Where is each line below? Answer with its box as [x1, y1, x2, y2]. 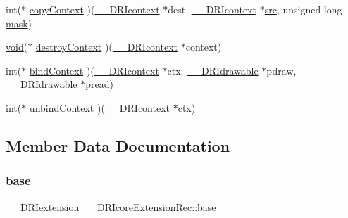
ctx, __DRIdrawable [167, 63, 259, 77]
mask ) [6, 15, 32, 30]
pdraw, [266, 63, 297, 77]
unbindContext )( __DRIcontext [29, 100, 170, 115]
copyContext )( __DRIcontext [29, 2, 160, 16]
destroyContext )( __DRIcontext [35, 39, 178, 54]
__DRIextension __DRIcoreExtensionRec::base [6, 199, 216, 214]
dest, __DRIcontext [168, 2, 256, 16]
